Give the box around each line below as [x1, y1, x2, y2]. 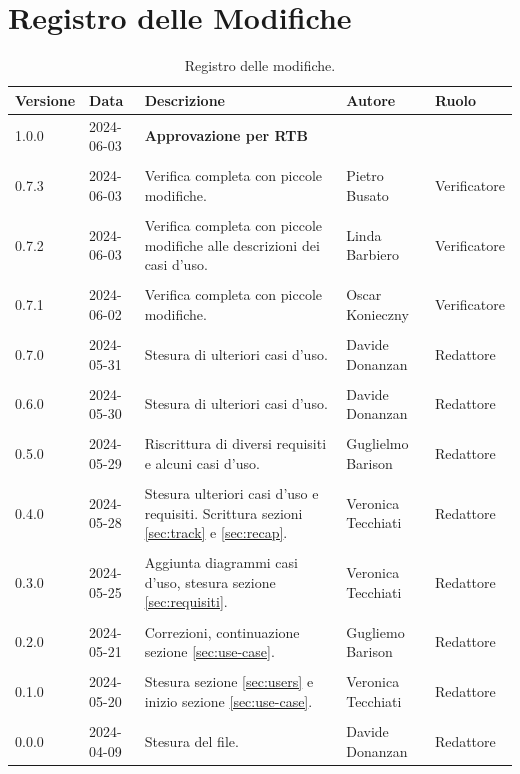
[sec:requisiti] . [144, 591, 228, 612]
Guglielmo [346, 433, 409, 454]
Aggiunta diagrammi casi [144, 552, 298, 573]
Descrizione [144, 89, 225, 110]
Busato [346, 184, 389, 205]
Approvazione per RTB [144, 125, 308, 146]
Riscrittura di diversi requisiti [144, 433, 327, 454]
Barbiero [346, 244, 399, 265]
